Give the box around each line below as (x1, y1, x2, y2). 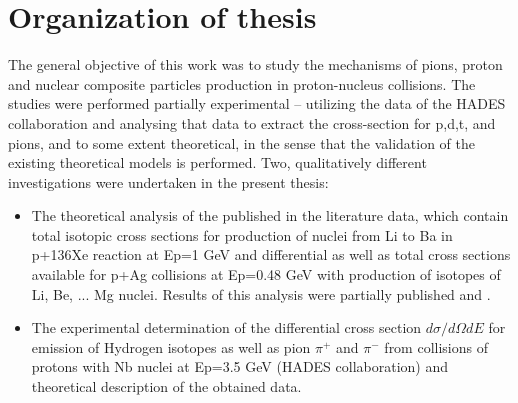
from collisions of (384, 336, 488, 357)
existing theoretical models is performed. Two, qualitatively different (8, 152, 427, 173)
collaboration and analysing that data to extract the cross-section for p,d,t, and (8, 112, 496, 133)
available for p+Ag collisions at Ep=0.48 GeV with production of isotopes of (31, 264, 501, 285)
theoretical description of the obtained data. (31, 376, 302, 397)
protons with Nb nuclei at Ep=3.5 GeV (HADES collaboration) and (31, 356, 449, 377)
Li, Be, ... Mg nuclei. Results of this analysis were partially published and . (31, 283, 491, 304)
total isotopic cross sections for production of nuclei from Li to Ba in (31, 224, 453, 245)
